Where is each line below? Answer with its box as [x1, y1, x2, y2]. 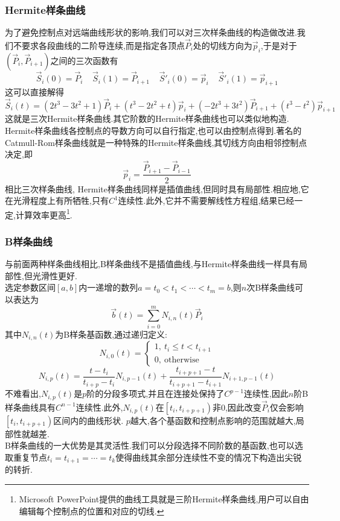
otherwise [164, 355, 199, 364]
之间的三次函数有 [50, 54, 118, 66]
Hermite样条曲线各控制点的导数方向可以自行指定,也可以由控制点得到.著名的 [5, 124, 302, 137]
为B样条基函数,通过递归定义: [55, 327, 167, 340]
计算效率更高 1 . [15, 206, 72, 221]
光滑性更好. [32, 269, 77, 282]
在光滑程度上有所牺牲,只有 [5, 194, 109, 207]
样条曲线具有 [5, 400, 56, 413]
